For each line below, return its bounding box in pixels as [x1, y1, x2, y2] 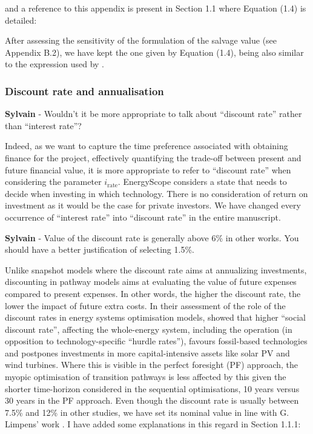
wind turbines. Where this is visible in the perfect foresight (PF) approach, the [5, 358, 298, 371]
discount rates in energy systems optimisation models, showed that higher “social [5, 311, 306, 324]
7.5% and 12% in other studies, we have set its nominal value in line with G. [5, 406, 289, 418]
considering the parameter [5, 175, 102, 188]
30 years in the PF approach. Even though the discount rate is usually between [5, 394, 299, 407]
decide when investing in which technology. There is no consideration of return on [5, 187, 308, 199]
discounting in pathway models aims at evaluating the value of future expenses [5, 275, 297, 288]
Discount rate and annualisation [5, 83, 164, 98]
